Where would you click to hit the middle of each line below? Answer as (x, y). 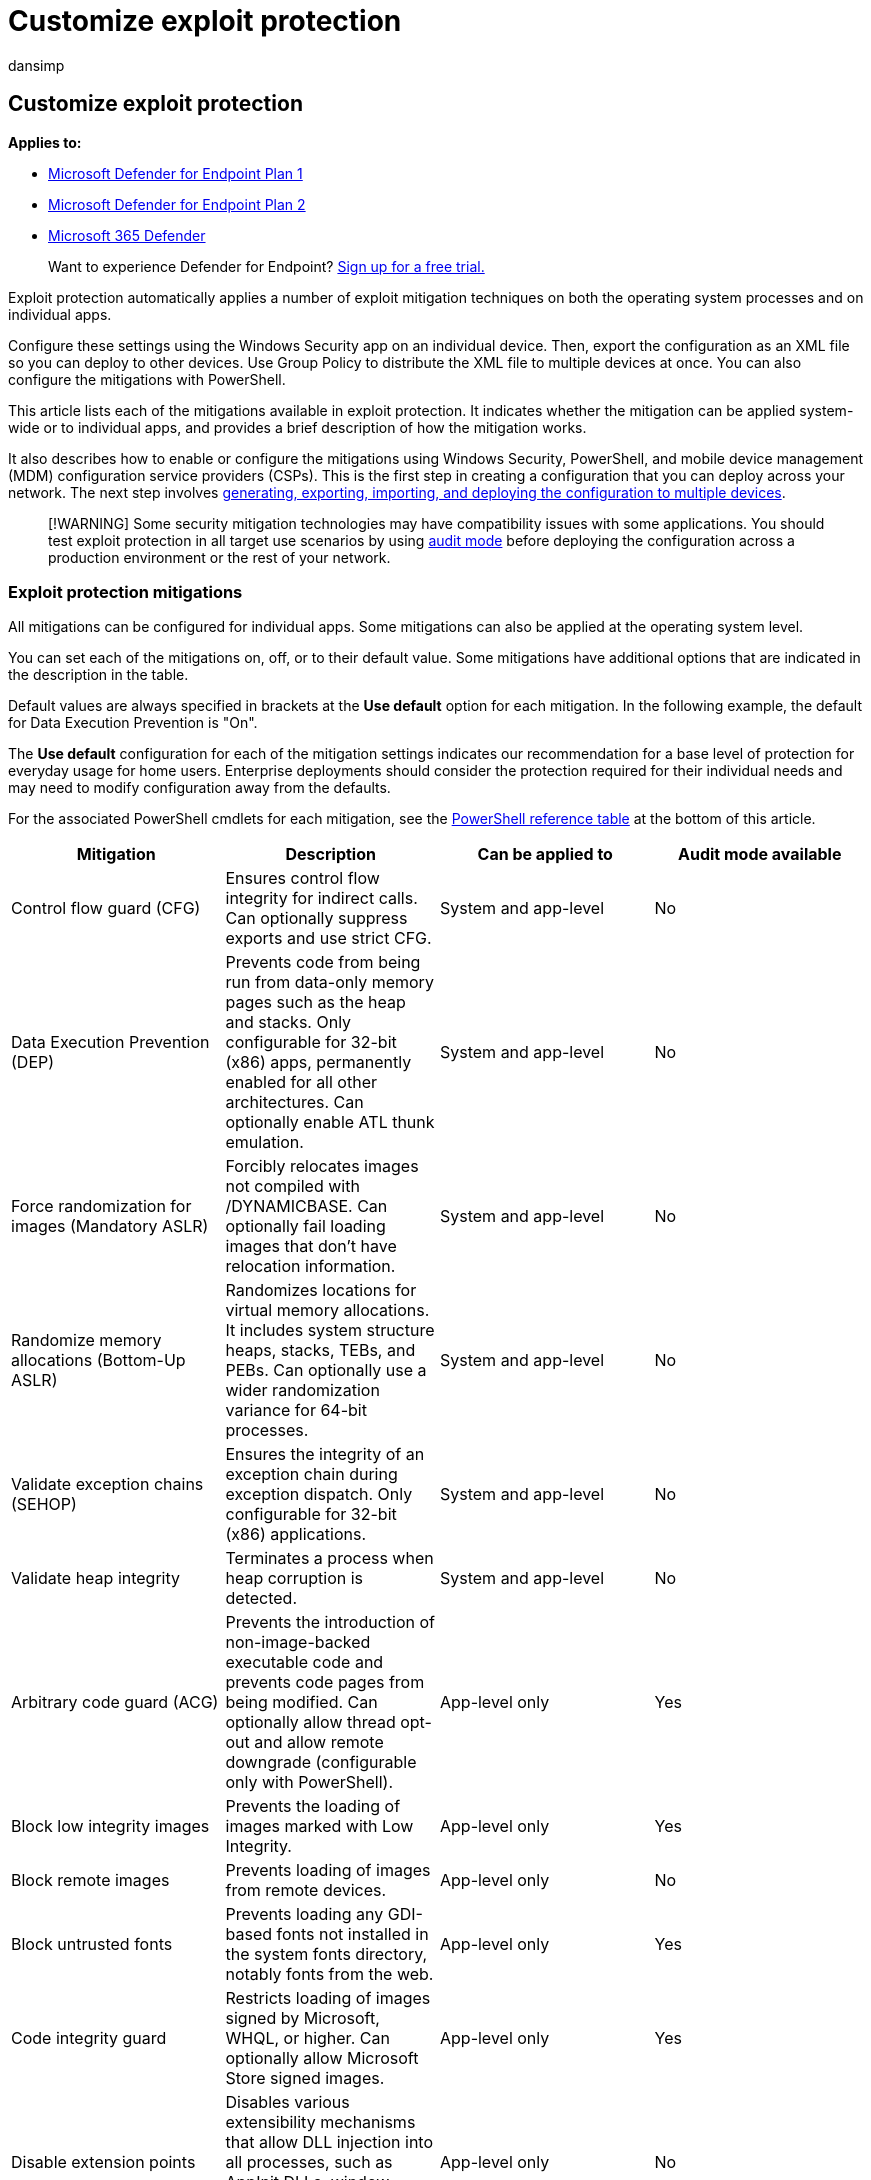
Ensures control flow (302, 878)
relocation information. (310, 1266)
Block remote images (90, 1880)
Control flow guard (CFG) (106, 908)
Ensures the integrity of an (325, 1454)
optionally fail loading (305, 1226)
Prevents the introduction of (330, 1622)
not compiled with (292, 1186)
